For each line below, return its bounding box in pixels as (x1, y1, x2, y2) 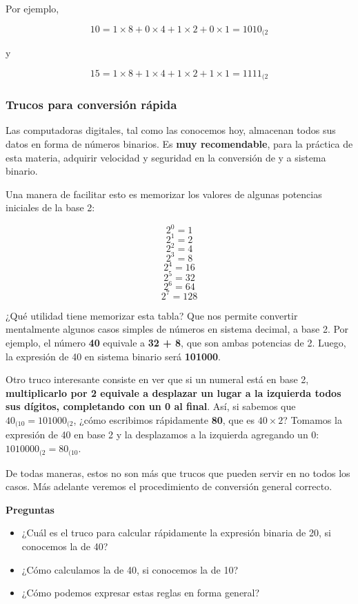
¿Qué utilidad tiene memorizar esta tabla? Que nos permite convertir (6, 308, 298, 322)
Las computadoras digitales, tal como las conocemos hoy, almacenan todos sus (6, 123, 336, 137)
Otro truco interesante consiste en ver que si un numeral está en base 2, (6, 372, 309, 387)
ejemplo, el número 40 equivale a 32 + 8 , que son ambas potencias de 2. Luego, (6, 335, 346, 350)
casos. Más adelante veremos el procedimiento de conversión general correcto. (6, 479, 332, 494)
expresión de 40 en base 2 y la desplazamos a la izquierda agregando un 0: (6, 427, 319, 442)
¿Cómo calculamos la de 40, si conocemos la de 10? (21, 562, 239, 576)
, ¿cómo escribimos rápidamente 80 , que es (73, 413, 255, 427)
